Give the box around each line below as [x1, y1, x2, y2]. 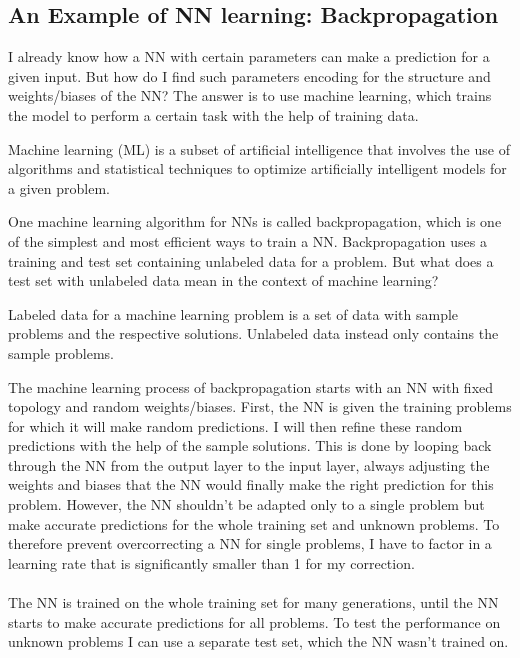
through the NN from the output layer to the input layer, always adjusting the [8, 454, 490, 475]
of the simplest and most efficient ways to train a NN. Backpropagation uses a [8, 230, 488, 251]
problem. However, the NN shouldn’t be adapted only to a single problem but [8, 494, 485, 515]
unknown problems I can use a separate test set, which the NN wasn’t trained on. [8, 631, 509, 652]
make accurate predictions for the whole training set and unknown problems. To [8, 513, 500, 534]
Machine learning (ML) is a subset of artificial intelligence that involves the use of [8, 138, 510, 159]
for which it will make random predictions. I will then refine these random [8, 415, 463, 436]
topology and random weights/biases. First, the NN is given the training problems [8, 396, 512, 417]
